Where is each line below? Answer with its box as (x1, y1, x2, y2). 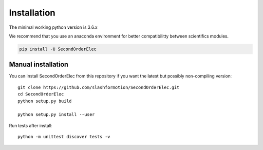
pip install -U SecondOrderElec (19, 46, 97, 52)
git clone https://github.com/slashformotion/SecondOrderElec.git (18, 84, 180, 90)
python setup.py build (18, 98, 72, 104)
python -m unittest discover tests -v (18, 134, 111, 140)
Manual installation (9, 60, 69, 69)
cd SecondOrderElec (18, 92, 64, 97)
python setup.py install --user (18, 112, 95, 117)
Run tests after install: (9, 122, 53, 129)
